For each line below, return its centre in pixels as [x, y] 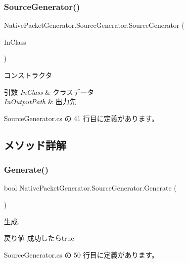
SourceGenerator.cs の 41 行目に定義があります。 [81, 118]
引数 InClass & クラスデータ [49, 92]
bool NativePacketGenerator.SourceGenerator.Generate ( [90, 188]
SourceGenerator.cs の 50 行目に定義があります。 [81, 254]
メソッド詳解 [35, 145]
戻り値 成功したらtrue [39, 238]
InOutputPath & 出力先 [40, 101]
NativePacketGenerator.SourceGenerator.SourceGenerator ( [94, 25]
